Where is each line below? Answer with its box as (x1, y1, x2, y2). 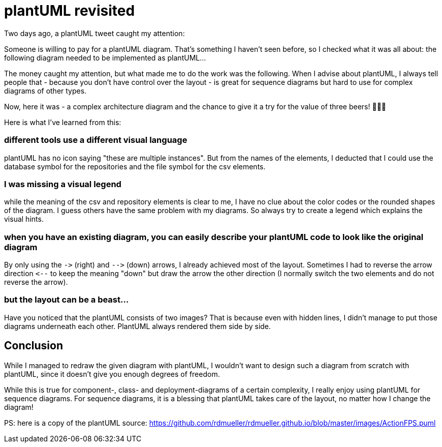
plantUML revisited (4, 2, 135, 19)
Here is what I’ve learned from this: (4, 117, 121, 127)
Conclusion (4, 339, 64, 352)
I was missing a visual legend (4, 178, 121, 189)
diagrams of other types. (4, 86, 87, 95)
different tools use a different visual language (4, 135, 187, 145)
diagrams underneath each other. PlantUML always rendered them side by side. (4, 321, 271, 331)
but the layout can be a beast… (4, 294, 129, 305)
